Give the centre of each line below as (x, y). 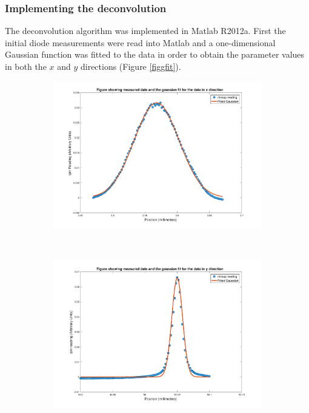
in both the (26, 66)
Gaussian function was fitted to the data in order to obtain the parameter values (155, 54)
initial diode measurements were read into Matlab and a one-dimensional (140, 42)
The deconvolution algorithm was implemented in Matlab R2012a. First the (145, 31)
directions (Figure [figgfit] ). (131, 66)
